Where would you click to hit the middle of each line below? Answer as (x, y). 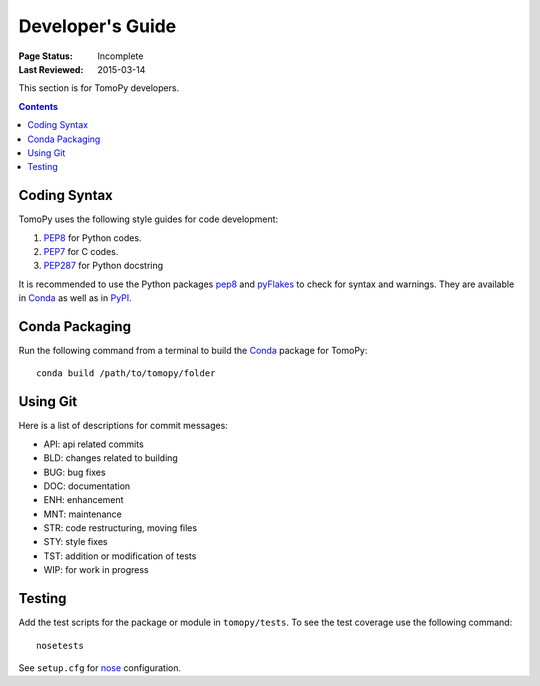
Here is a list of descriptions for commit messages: (123, 426)
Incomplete (120, 56)
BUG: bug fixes (74, 472)
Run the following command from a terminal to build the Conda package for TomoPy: (193, 351)
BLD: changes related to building (111, 458)
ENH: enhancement (83, 500)
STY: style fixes (75, 542)
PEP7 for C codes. (81, 251)
